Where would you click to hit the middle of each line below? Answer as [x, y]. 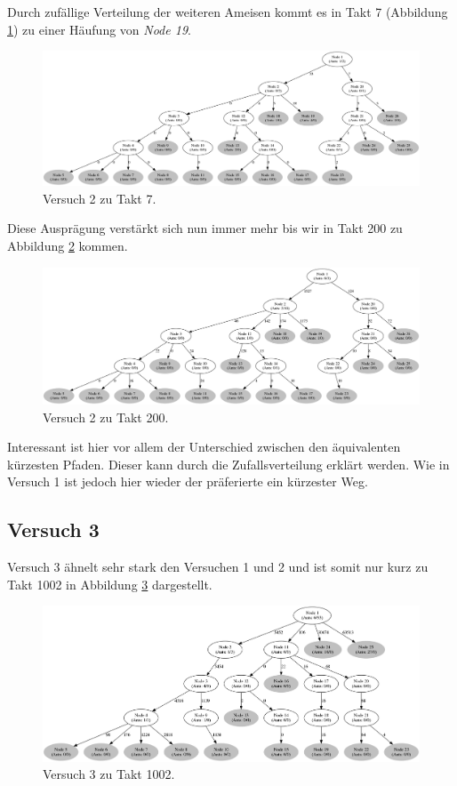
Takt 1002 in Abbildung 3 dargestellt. [110, 584]
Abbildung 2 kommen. [68, 245]
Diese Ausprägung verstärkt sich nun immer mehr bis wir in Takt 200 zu [205, 228]
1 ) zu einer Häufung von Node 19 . [99, 29]
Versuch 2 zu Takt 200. [106, 417]
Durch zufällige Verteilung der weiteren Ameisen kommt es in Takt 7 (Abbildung [228, 12]
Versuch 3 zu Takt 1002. [109, 774]
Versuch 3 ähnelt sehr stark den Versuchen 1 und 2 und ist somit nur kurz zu [218, 567]
